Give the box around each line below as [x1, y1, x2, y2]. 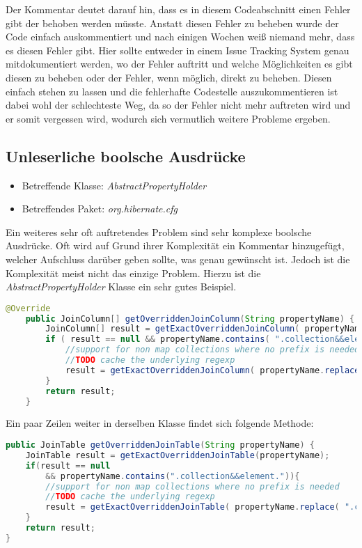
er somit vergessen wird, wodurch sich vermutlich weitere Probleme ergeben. [6, 111, 331, 125]
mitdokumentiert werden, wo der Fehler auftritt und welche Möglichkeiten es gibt [6, 56, 353, 71]
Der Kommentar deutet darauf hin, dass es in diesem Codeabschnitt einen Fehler [6, 2, 351, 16]
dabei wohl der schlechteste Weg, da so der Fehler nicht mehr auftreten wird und [6, 97, 351, 112]
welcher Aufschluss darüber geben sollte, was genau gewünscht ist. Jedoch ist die [6, 251, 350, 266]
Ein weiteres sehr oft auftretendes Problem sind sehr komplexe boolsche [6, 224, 312, 239]
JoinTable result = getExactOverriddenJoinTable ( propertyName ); [25, 450, 330, 460]
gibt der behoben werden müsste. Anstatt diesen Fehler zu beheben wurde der [6, 15, 339, 30]
